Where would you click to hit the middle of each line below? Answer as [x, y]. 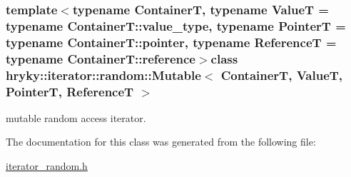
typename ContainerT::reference [101, 58]
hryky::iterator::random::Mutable [103, 75]
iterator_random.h [47, 166]
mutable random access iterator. [76, 117]
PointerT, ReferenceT [70, 91]
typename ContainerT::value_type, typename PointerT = [176, 25]
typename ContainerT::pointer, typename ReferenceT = [171, 42]
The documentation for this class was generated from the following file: [161, 142]
